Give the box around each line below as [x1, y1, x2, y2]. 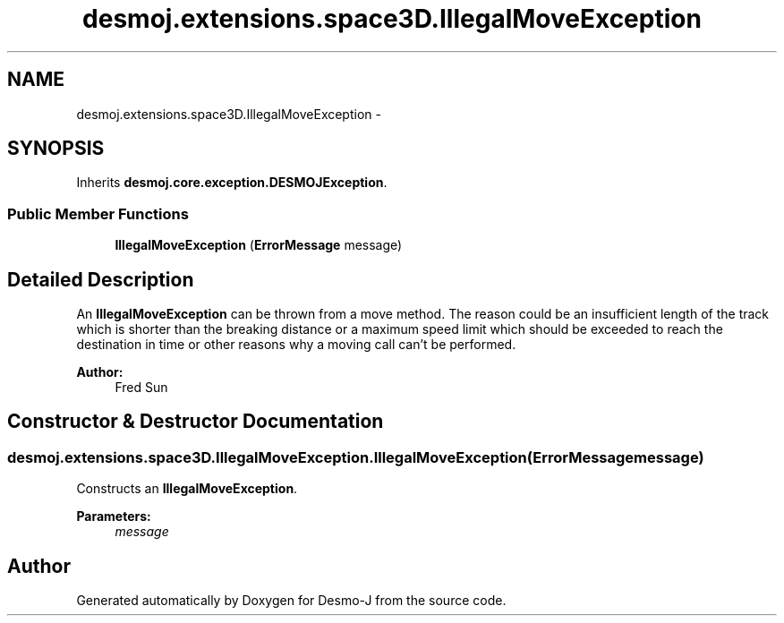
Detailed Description [7, 268, 194, 291]
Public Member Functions [7, 204, 189, 223]
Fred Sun [115, 380, 168, 396]
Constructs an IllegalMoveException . [76, 481, 298, 497]
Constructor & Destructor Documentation [7, 410, 384, 433]
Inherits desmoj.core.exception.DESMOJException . [76, 175, 388, 191]
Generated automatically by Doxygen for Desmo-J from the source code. [76, 593, 507, 609]
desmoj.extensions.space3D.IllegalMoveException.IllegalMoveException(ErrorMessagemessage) [7, 448, 704, 466]
